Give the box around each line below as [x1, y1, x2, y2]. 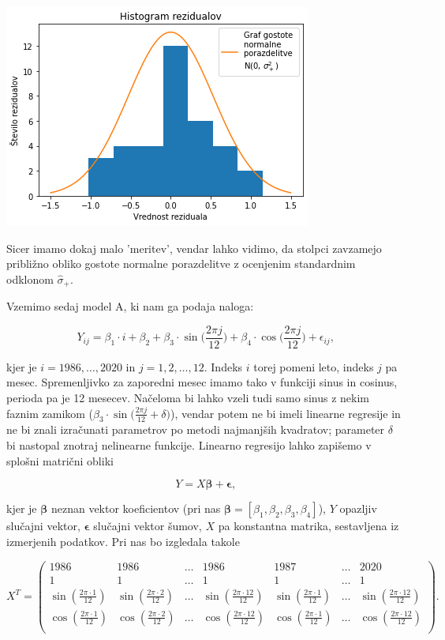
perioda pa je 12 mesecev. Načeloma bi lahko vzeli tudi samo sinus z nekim [6, 390, 369, 406]
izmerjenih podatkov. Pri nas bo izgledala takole [6, 533, 240, 549]
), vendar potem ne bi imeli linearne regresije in [170, 405, 401, 421]
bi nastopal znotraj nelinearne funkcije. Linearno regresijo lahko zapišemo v [6, 437, 372, 454]
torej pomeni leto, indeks [253, 358, 374, 375]
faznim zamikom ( [6, 405, 94, 421]
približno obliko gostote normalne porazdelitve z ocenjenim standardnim [6, 255, 356, 272]
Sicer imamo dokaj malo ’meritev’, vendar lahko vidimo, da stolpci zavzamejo [6, 239, 382, 256]
